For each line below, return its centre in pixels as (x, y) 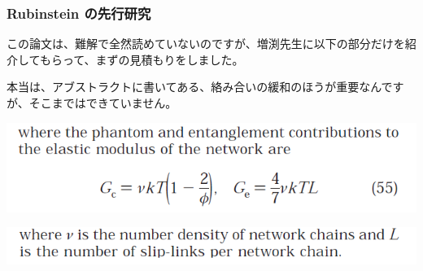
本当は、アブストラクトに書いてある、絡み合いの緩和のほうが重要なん (194, 87)
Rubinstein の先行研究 (79, 13)
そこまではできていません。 (103, 103)
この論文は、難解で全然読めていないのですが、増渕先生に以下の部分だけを (206, 44)
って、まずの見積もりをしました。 (153, 59)
